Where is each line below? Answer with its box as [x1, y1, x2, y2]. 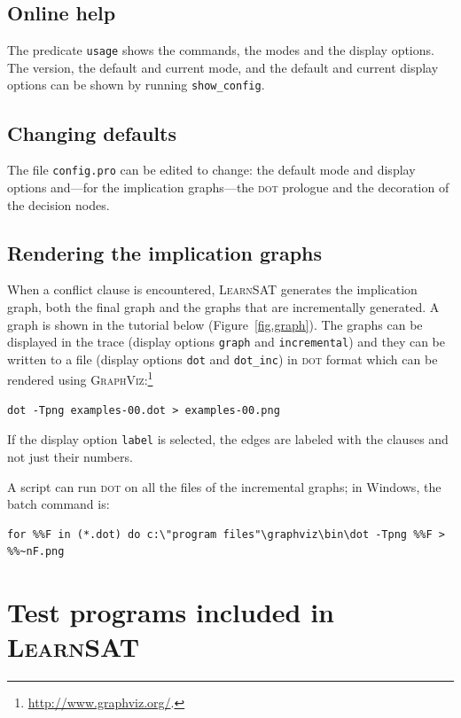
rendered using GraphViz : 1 [7, 368, 153, 389]
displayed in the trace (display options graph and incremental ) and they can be [7, 332, 446, 351]
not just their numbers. [7, 447, 133, 465]
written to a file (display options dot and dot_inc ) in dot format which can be [7, 349, 438, 368]
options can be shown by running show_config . [7, 75, 265, 94]
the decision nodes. [7, 195, 110, 214]
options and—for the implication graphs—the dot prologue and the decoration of [7, 177, 449, 196]
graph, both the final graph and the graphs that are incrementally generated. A [7, 297, 440, 316]
